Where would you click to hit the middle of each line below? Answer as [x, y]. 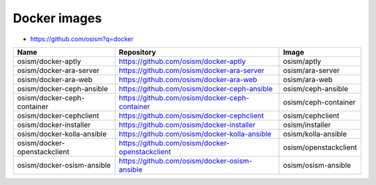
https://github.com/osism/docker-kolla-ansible [195, 134]
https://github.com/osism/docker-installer [187, 124]
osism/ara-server [312, 70]
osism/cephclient [311, 115]
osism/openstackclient [320, 147]
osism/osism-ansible [317, 165]
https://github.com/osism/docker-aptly [182, 61]
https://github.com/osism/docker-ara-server [191, 70]
